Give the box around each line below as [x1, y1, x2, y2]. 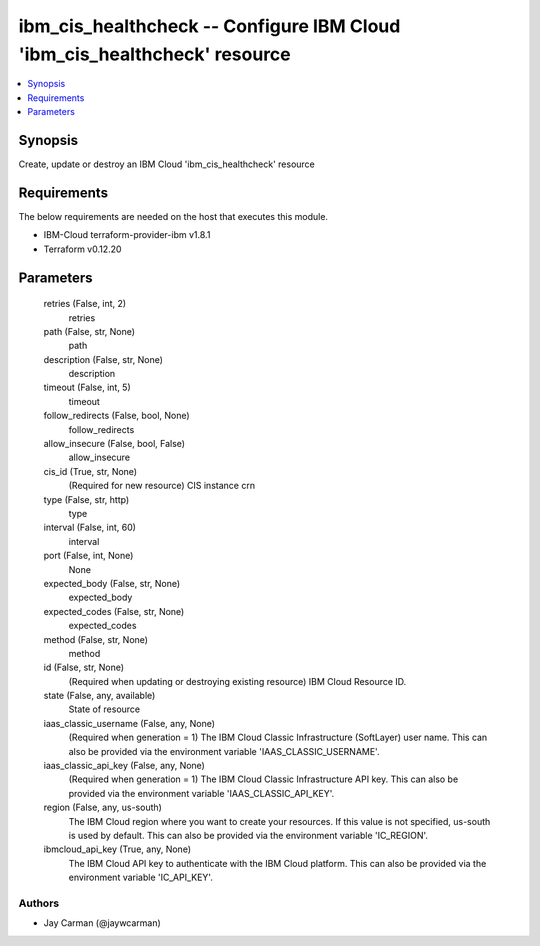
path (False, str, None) [43, 325, 135, 337]
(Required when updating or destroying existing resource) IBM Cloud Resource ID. [68, 675, 407, 687]
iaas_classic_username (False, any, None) [43, 717, 215, 729]
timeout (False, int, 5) [43, 381, 132, 394]
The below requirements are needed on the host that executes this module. [18, 210, 329, 222]
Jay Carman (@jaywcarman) [43, 917, 162, 929]
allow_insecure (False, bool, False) [43, 438, 185, 450]
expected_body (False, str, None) [43, 577, 181, 589]
